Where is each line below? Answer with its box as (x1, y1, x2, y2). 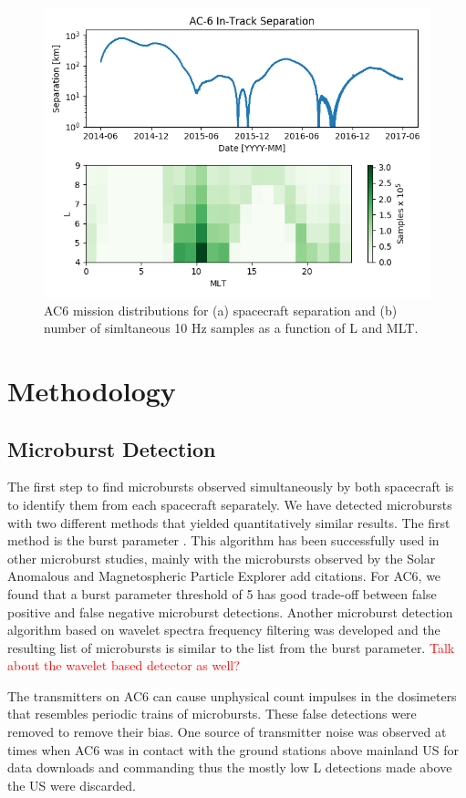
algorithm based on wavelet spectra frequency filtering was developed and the (7, 620, 440, 639)
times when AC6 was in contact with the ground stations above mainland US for (7, 740, 460, 759)
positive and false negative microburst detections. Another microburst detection (7, 602, 453, 621)
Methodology (7, 371, 176, 409)
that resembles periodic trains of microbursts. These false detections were (7, 704, 417, 723)
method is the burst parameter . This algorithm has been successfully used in (7, 531, 440, 550)
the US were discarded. (7, 775, 136, 794)
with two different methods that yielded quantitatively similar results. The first (7, 513, 450, 532)
